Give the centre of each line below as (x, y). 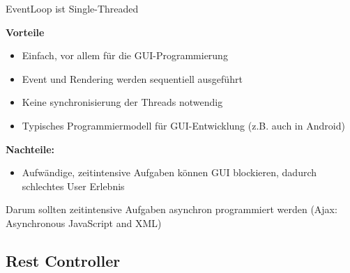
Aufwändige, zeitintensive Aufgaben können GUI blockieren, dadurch (169, 172)
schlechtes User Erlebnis (73, 186)
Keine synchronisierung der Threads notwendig (122, 102)
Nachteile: (30, 149)
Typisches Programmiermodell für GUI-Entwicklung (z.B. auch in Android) (183, 125)
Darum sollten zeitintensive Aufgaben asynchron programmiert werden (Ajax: (172, 209)
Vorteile (25, 32)
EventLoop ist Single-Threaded (72, 8)
